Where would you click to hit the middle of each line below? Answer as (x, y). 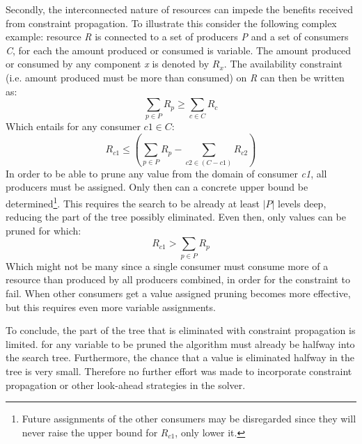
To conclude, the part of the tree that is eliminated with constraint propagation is (181, 330)
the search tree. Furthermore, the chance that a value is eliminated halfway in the (180, 357)
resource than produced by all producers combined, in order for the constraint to (178, 279)
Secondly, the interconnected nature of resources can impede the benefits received (179, 9)
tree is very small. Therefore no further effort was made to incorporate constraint (179, 371)
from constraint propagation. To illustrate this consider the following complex (171, 23)
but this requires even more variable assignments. (111, 307)
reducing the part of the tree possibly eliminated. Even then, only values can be (176, 217)
